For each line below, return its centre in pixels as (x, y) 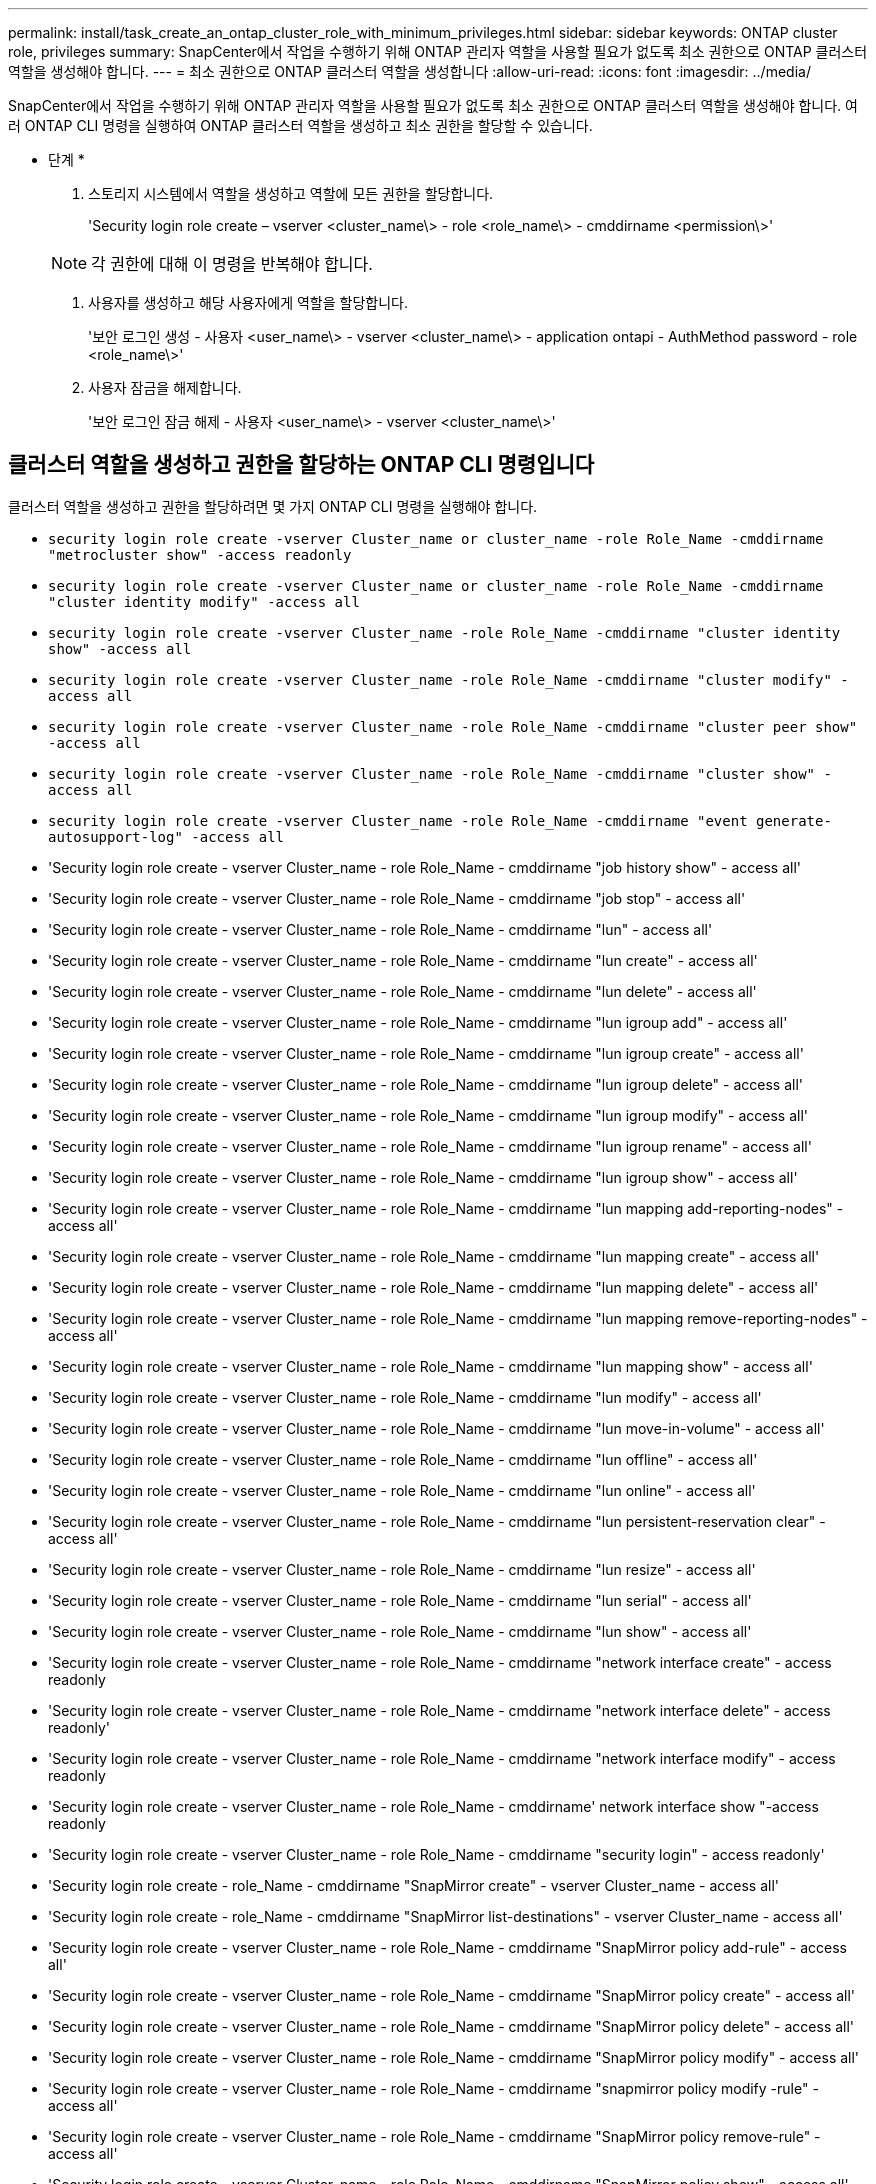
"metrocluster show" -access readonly (200, 554)
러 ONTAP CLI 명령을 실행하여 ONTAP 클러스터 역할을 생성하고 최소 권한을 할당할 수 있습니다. (300, 125)
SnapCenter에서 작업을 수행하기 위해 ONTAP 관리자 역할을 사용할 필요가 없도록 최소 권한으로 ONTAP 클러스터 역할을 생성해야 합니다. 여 (433, 105)
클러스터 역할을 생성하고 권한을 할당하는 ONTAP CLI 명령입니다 (301, 465)
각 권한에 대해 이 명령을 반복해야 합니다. (232, 264)
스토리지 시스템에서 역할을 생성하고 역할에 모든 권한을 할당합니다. (291, 193)
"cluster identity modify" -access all (204, 601)
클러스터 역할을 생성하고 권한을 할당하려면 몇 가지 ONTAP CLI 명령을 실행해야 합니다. (273, 506)
